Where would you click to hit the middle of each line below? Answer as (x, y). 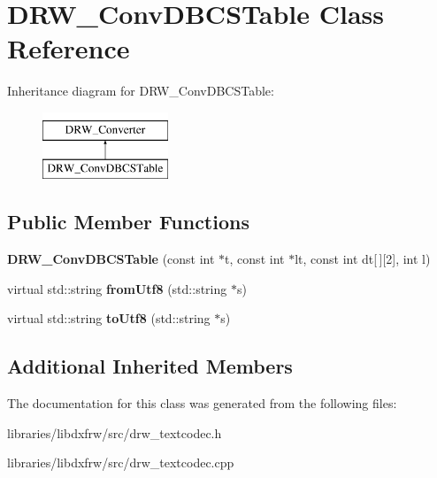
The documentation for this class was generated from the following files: (202, 403)
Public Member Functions (128, 222)
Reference (69, 48)
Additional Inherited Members (150, 366)
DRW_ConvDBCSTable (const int (111, 259)
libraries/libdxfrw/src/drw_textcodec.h (115, 432)
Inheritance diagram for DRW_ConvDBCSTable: (141, 91)
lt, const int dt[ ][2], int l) (363, 259)
